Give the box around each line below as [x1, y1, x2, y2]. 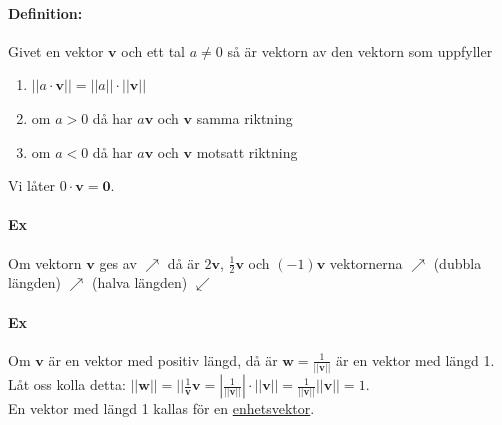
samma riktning [196, 107, 293, 128]
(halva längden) [91, 272, 188, 293]
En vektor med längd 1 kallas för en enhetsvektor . [8, 398, 315, 419]
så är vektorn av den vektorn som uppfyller [227, 40, 493, 61]
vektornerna [329, 252, 403, 273]
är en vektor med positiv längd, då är [48, 349, 278, 370]
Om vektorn [8, 252, 82, 273]
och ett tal [121, 40, 186, 61]
